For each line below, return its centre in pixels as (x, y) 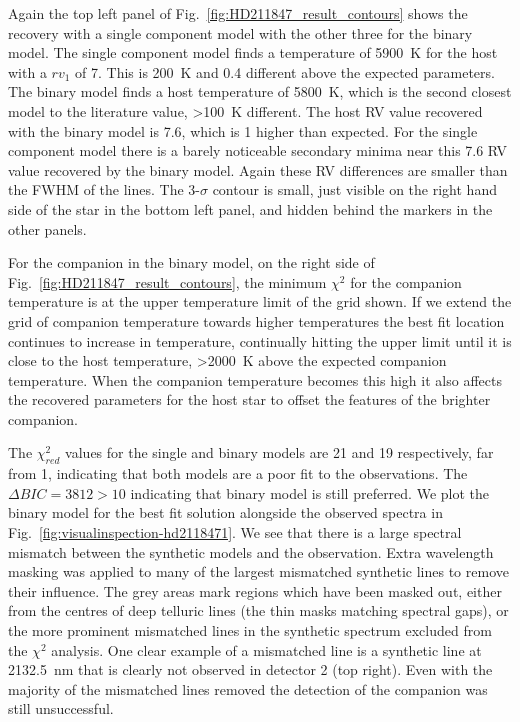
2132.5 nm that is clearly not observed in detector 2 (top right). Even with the (250, 669)
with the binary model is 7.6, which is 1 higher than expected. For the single (243, 130)
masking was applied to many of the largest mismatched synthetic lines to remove (258, 571)
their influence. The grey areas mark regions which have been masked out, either (255, 590)
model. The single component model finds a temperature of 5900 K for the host (253, 52)
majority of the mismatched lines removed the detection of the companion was (248, 688)
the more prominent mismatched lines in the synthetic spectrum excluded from (250, 630)
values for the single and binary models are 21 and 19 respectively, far (279, 452)
